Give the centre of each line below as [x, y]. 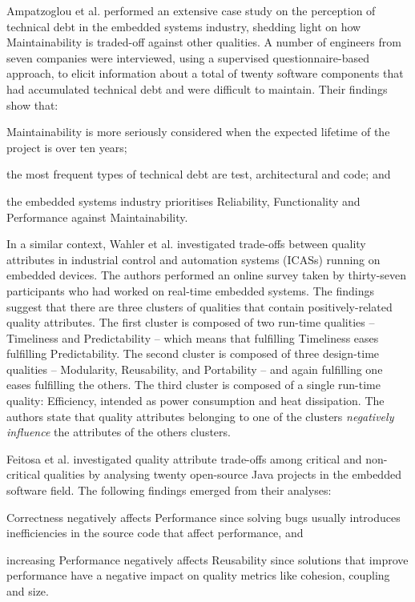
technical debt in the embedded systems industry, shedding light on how [184, 26]
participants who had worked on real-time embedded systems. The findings [190, 290]
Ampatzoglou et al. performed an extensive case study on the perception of [191, 10]
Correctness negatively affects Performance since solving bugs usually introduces [203, 517]
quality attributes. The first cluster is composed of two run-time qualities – [191, 322]
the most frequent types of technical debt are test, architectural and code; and [199, 174]
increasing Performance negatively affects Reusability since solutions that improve [207, 559]
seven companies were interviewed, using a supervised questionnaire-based [188, 57]
